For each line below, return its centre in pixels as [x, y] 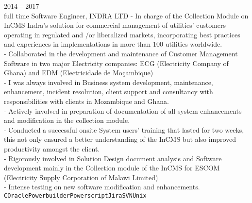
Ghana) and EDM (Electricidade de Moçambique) [79, 73]
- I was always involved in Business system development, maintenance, [109, 82]
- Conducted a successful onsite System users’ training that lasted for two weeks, [124, 129]
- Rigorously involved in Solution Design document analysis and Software [113, 158]
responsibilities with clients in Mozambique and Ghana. [86, 101]
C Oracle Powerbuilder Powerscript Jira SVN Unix [75, 195]
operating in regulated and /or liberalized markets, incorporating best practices [122, 34]
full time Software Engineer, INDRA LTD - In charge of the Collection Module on [126, 15]
